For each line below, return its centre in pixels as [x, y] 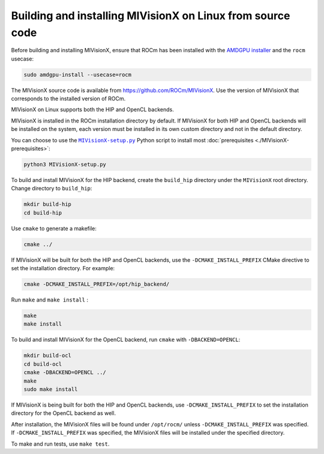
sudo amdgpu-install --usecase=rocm [78, 74]
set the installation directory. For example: [63, 268]
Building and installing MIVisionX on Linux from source [151, 16]
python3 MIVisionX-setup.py [65, 165]
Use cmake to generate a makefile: [54, 228]
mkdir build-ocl [48, 356]
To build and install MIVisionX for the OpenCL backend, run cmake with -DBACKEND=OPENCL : [126, 340]
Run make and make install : [49, 300]
